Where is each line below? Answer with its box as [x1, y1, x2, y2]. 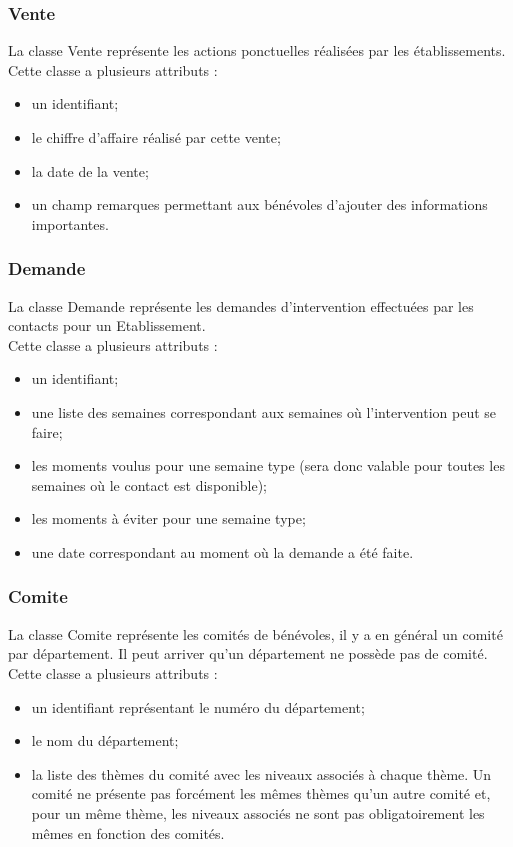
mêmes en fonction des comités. [31, 822, 225, 843]
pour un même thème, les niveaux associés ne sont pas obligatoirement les [31, 802, 485, 823]
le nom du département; [31, 730, 179, 751]
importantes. [31, 213, 109, 234]
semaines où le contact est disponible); [31, 474, 267, 495]
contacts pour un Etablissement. [8, 315, 206, 336]
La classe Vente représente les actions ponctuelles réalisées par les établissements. [8, 40, 506, 61]
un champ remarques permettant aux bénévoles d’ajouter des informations [31, 194, 488, 215]
